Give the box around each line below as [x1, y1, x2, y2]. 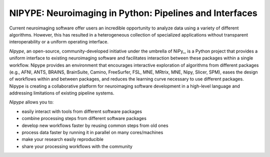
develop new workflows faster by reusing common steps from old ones [21, 122, 168, 128]
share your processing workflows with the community [21, 143, 132, 149]
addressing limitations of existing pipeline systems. [9, 90, 114, 96]
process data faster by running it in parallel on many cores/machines [21, 129, 163, 135]
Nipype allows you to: [9, 99, 54, 105]
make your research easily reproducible [21, 136, 103, 142]
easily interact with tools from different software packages [21, 108, 142, 114]
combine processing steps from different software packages [21, 115, 147, 121]
